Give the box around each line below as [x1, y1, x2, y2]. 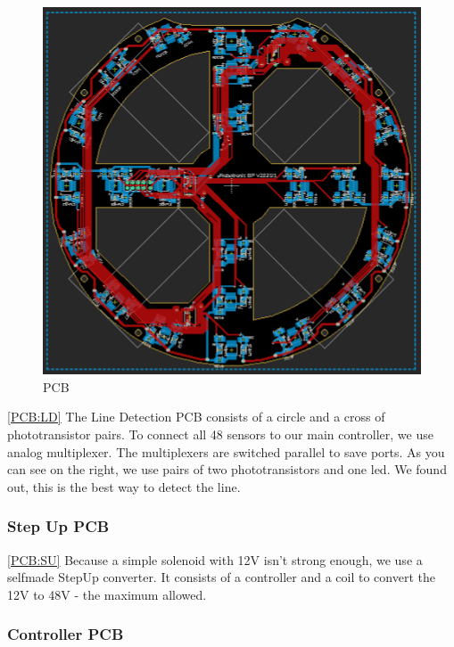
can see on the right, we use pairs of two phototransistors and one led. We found [7, 460, 447, 479]
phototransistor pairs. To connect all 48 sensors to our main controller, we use [7, 424, 433, 443]
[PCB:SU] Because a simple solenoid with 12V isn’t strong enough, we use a [7, 550, 423, 569]
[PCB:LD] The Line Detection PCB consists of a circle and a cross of [7, 407, 385, 426]
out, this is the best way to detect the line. [7, 477, 241, 495]
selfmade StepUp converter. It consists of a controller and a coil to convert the [7, 568, 435, 586]
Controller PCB [7, 623, 124, 645]
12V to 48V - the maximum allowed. [7, 585, 207, 603]
